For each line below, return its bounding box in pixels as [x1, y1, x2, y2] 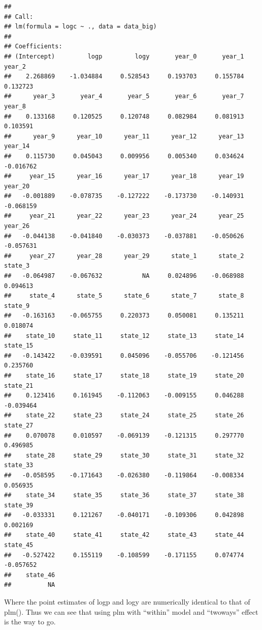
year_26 [4, 222, 30, 230]
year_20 [4, 182, 30, 190]
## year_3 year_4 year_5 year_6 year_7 [4, 93, 244, 100]
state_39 [4, 501, 34, 509]
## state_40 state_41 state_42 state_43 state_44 [4, 531, 244, 539]
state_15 [4, 342, 34, 350]
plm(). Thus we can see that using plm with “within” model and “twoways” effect [4, 606, 258, 617]
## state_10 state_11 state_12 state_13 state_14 [4, 332, 244, 339]
